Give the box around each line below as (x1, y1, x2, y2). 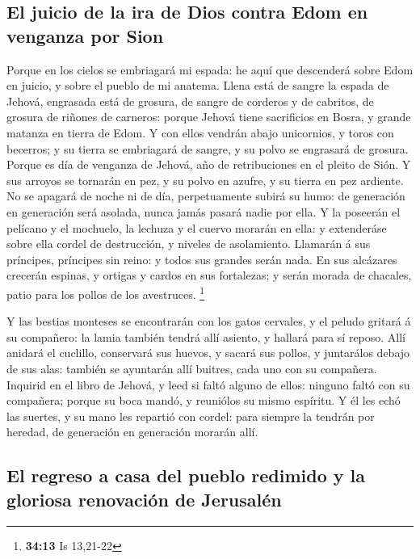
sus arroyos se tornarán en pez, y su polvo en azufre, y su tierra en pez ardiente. (6, 171, 404, 188)
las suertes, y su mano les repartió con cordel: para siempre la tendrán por (6, 407, 375, 424)
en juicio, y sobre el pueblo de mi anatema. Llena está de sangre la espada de (6, 77, 389, 94)
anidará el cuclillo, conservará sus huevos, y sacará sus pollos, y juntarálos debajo (6, 344, 410, 361)
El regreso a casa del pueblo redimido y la (6, 463, 366, 488)
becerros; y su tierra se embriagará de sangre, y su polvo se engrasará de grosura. (6, 140, 409, 157)
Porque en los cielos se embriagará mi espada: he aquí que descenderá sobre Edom (6, 61, 414, 78)
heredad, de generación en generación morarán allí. (6, 423, 258, 440)
